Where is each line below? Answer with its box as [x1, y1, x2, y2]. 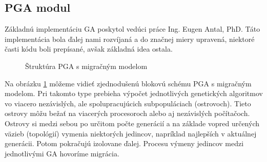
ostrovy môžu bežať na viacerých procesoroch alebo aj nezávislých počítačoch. [5, 108, 250, 119]
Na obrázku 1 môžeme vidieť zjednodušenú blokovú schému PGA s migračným [5, 78, 252, 88]
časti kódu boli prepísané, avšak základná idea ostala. [5, 43, 173, 54]
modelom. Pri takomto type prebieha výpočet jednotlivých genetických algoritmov [5, 88, 263, 99]
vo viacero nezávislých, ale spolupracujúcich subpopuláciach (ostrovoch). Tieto [5, 98, 251, 108]
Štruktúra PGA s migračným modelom [25, 60, 148, 71]
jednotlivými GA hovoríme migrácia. [5, 148, 119, 158]
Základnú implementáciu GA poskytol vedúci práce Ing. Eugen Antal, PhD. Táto [5, 24, 260, 34]
